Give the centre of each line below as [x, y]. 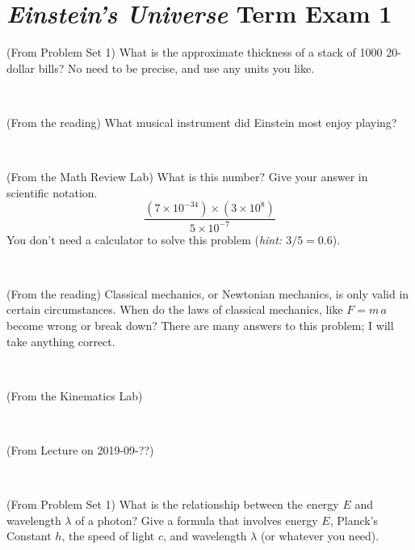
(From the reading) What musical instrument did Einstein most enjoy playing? [202, 122]
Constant [29, 536]
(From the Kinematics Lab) [75, 395]
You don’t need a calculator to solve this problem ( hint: [145, 239]
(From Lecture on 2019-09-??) [80, 450]
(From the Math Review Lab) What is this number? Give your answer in [187, 177]
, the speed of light [108, 536]
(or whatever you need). [320, 536]
